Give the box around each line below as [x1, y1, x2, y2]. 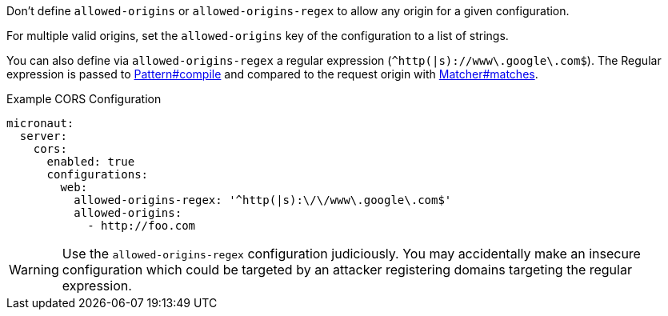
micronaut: [6, 117, 74, 130]
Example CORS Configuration [6, 92, 162, 106]
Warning [9, 262, 59, 278]
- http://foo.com [87, 219, 196, 232]
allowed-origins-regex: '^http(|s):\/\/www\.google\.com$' [74, 194, 452, 206]
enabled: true [46, 155, 135, 168]
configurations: [46, 168, 149, 181]
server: [19, 130, 67, 142]
